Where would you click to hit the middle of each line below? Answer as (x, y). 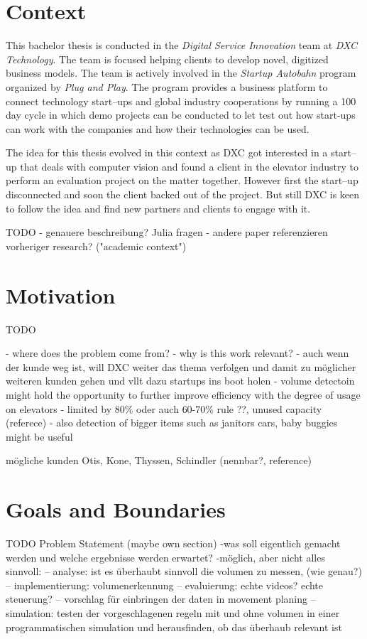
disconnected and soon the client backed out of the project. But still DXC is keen (183, 194)
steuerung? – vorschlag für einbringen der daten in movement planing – (161, 599)
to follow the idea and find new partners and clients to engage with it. (158, 208)
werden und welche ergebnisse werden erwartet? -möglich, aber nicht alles (165, 557)
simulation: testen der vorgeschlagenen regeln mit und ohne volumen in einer (173, 613)
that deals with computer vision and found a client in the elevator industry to (189, 166)
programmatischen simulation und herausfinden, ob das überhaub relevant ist (174, 627)
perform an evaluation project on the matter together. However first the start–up (182, 180)
